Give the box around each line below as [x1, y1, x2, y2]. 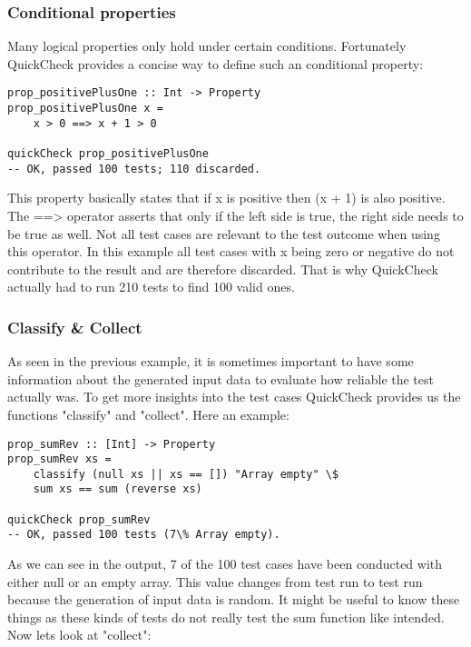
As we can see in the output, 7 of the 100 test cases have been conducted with [7, 554, 443, 573]
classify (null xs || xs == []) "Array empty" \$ [33, 467, 339, 481]
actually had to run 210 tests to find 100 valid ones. [7, 277, 295, 296]
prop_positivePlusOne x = [7, 102, 163, 115]
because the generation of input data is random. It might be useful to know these [7, 590, 460, 609]
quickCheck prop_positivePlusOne [7, 147, 209, 161]
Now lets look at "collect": [7, 625, 152, 644]
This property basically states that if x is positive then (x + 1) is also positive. [7, 188, 446, 207]
